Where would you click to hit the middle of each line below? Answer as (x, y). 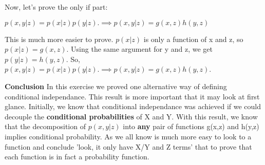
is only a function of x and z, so (193, 39)
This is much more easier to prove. (59, 39)
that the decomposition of (45, 126)
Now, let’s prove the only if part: (56, 7)
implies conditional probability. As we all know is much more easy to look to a (128, 136)
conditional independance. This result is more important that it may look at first (132, 96)
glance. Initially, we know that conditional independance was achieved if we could (133, 106)
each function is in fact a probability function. (77, 157)
